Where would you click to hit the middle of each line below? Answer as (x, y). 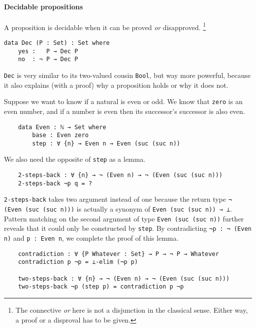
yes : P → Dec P (48, 51)
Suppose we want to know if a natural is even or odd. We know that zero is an (123, 101)
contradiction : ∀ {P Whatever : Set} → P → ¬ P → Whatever (118, 254)
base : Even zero (60, 135)
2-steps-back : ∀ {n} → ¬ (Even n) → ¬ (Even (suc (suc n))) (120, 175)
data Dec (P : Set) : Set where (57, 43)
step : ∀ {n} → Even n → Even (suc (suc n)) (106, 143)
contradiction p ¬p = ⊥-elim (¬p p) (78, 262)
